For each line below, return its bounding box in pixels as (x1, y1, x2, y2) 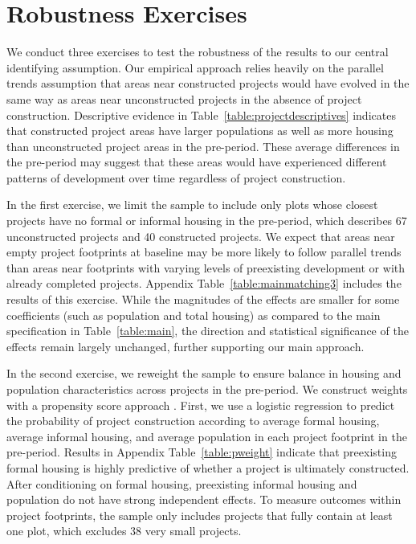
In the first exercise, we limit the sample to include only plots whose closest (6, 196, 378, 213)
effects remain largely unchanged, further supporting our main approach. (6, 337, 365, 354)
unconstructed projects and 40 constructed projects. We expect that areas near (6, 227, 395, 244)
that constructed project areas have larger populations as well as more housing (6, 122, 394, 139)
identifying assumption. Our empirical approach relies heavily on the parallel (6, 59, 384, 76)
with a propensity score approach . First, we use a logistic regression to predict (6, 396, 395, 413)
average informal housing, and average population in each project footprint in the (6, 427, 407, 444)
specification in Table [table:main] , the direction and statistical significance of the (6, 322, 409, 339)
